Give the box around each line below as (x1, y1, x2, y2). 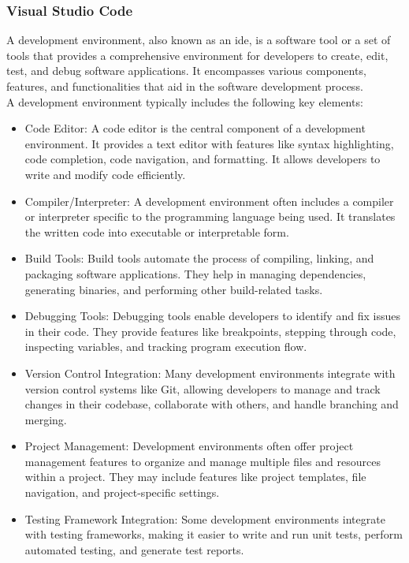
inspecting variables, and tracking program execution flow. (24, 338, 307, 355)
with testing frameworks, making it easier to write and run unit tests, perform (24, 526, 403, 542)
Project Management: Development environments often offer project (24, 438, 354, 454)
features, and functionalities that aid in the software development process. (6, 78, 363, 94)
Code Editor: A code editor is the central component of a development (24, 120, 366, 136)
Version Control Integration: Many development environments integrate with (24, 364, 396, 381)
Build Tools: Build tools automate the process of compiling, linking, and (24, 250, 374, 267)
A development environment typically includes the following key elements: (6, 93, 363, 110)
